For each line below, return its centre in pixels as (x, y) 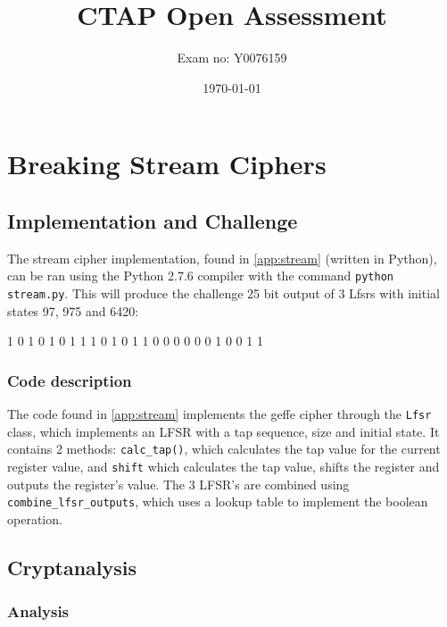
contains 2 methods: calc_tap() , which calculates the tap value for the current (224, 449)
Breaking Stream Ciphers (167, 164)
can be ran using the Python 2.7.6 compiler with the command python (200, 276)
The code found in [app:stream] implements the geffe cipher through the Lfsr (219, 414)
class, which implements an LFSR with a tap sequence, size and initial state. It (223, 431)
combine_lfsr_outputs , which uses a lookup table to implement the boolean (218, 502)
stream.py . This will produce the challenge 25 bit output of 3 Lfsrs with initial (223, 293)
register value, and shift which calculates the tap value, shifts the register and (223, 466)
